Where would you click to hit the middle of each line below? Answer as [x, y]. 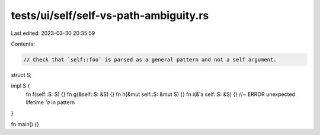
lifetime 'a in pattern [50, 102]
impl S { [20, 86]
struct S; [21, 75]
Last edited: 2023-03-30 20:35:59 [53, 33]
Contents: [23, 44]
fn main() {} [25, 124]
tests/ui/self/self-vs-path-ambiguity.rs [110, 15]
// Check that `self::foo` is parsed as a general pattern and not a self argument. [150, 60]
